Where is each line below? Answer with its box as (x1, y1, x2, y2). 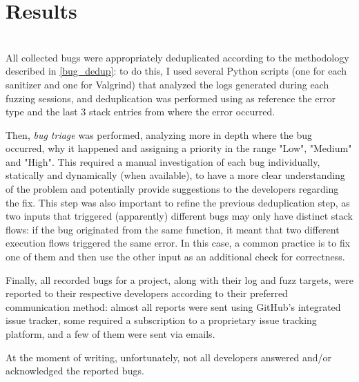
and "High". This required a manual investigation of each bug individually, (6, 154, 320, 169)
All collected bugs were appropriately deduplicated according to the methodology (6, 50, 349, 64)
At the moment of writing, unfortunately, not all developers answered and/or (6, 350, 332, 364)
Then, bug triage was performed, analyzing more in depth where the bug (6, 127, 313, 142)
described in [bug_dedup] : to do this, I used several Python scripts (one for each (6, 64, 347, 78)
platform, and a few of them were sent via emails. (6, 327, 215, 341)
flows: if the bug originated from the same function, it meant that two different (6, 222, 340, 236)
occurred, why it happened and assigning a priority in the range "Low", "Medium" (6, 141, 352, 155)
